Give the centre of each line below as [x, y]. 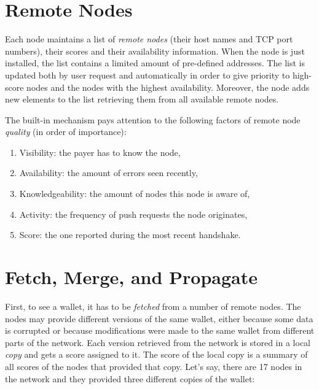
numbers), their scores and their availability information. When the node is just [155, 51]
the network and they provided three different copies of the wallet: [130, 378]
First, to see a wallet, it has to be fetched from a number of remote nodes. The [153, 306]
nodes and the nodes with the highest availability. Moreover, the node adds [168, 87]
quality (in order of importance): [66, 132]
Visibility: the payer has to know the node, [100, 152]
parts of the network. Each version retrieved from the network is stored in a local [158, 342]
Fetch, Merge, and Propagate [132, 277]
